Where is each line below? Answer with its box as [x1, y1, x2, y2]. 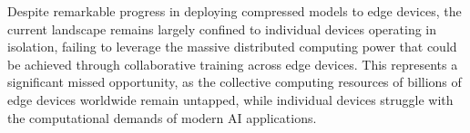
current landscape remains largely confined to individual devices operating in [7, 19, 437, 38]
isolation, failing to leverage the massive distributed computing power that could [7, 37, 457, 56]
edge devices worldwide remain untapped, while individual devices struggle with [7, 90, 454, 109]
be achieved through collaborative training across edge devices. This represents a [7, 54, 458, 73]
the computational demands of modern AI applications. [7, 108, 317, 127]
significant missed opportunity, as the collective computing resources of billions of [7, 72, 462, 91]
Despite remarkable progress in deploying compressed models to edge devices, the [7, 2, 462, 20]
